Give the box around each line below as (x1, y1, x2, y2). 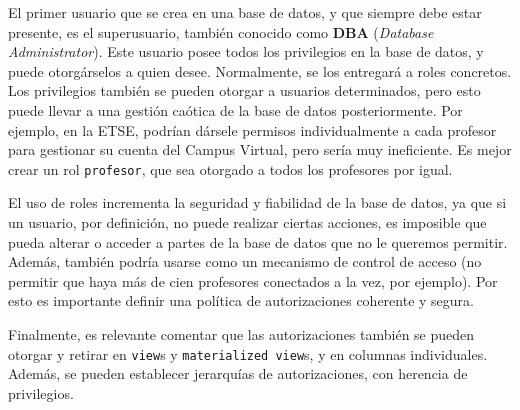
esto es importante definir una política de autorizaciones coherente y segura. (8, 290, 474, 311)
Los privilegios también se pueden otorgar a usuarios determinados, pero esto (8, 80, 481, 101)
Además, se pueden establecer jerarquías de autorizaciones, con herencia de (8, 363, 468, 384)
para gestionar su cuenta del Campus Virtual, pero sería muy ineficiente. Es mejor (8, 139, 512, 160)
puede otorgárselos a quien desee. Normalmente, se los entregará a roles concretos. (8, 60, 512, 81)
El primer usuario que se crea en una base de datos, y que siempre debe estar (8, 2, 482, 22)
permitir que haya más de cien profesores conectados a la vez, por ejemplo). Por (8, 270, 498, 291)
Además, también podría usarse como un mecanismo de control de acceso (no (8, 251, 482, 272)
